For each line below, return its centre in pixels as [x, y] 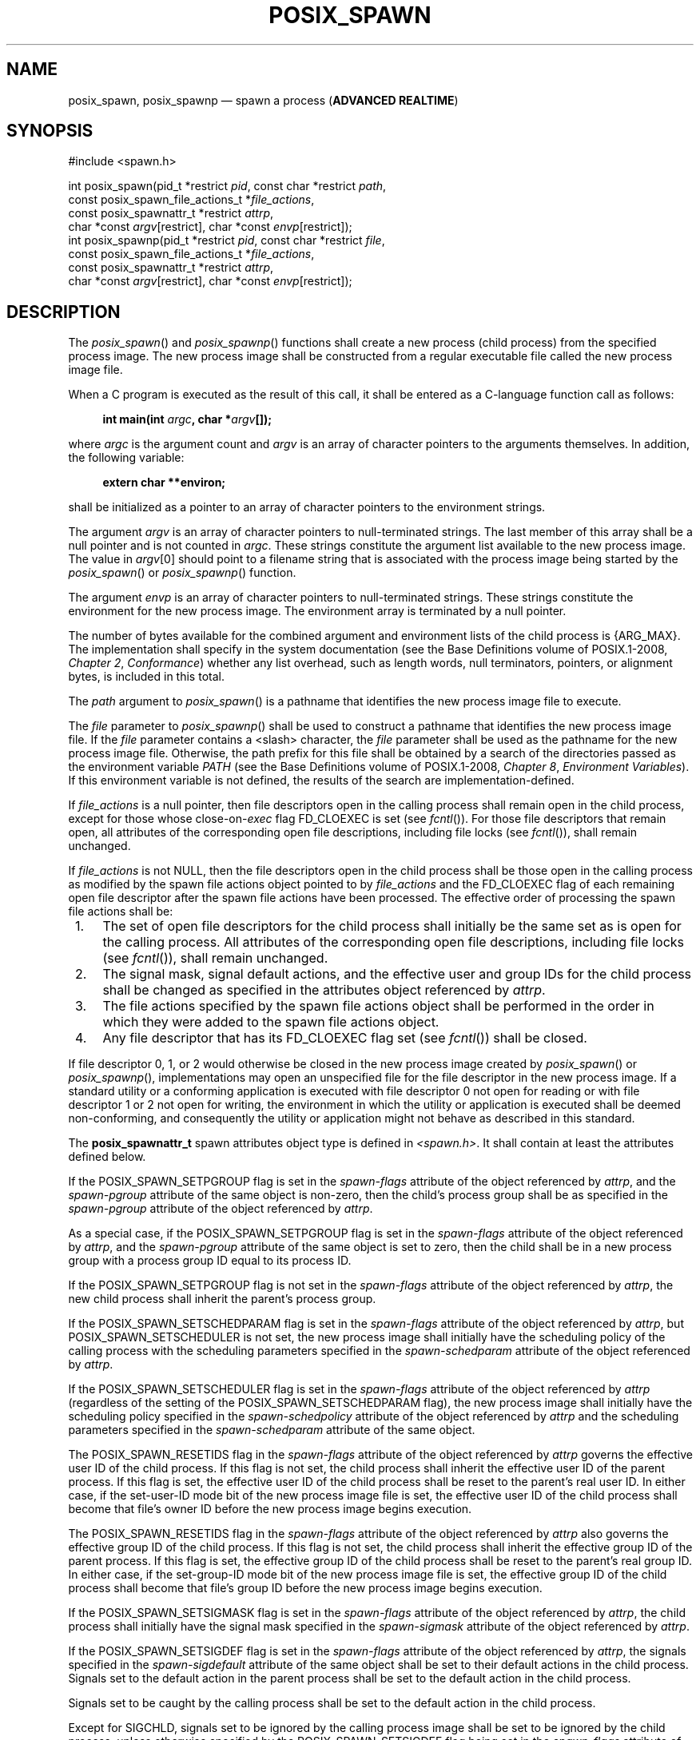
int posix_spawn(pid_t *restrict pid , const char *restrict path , [227, 186]
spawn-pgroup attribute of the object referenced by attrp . [221, 1209]
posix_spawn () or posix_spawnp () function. [182, 573]
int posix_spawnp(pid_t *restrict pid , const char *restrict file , [227, 240]
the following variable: [126, 458]
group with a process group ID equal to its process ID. [210, 1261]
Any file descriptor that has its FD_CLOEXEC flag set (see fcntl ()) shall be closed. [345, 1038]
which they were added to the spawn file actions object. [271, 1022]
